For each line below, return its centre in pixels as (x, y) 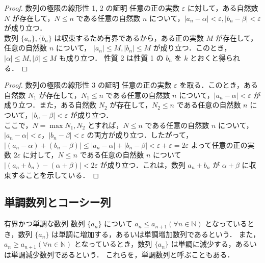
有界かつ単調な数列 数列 (45, 223)
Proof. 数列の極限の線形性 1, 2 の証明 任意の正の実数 (92, 8)
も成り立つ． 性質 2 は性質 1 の (111, 57)
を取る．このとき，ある (219, 85)
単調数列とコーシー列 (58, 202)
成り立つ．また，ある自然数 (50, 105)
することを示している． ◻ (55, 175)
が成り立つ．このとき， (192, 48)
